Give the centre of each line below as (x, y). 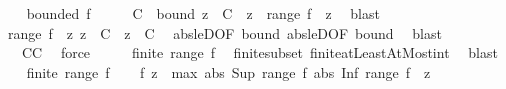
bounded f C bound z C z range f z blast (203, 13)
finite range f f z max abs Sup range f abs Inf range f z (228, 71)
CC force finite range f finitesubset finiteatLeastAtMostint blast (259, 52)
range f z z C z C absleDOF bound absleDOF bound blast (224, 32)
